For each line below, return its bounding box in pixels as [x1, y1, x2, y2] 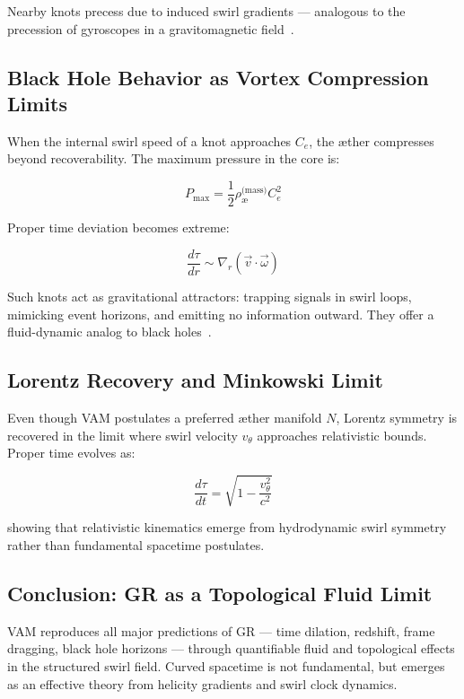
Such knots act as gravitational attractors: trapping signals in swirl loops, [7, 287, 412, 306]
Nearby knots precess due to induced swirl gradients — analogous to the [7, 2, 406, 20]
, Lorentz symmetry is [336, 408, 458, 427]
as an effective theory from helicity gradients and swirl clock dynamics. [7, 674, 398, 693]
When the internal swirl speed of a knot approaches [7, 131, 292, 150]
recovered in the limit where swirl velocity [7, 425, 238, 444]
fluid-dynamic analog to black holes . [7, 322, 212, 341]
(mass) [241, 186, 267, 196]
